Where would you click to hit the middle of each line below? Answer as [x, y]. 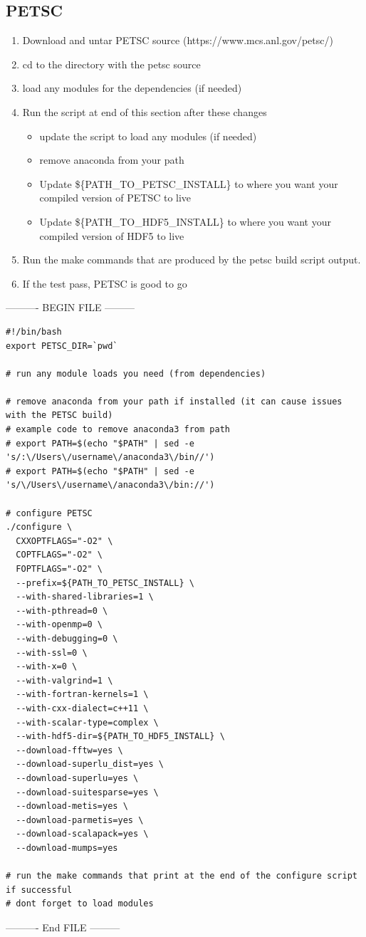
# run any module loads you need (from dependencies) [136, 373]
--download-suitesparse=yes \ [87, 792]
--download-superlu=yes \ [77, 778]
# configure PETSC [49, 513]
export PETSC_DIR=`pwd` [62, 346]
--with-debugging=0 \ [67, 638]
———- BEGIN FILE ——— [70, 307]
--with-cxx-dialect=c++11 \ [82, 708]
